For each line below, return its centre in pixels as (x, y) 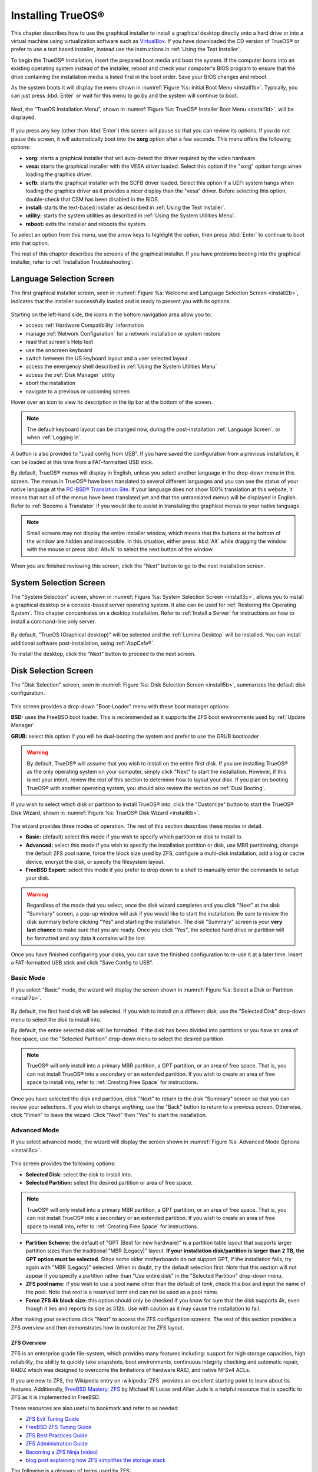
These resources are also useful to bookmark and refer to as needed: (95, 1408)
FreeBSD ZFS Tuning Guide (59, 1427)
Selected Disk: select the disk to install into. (79, 1174)
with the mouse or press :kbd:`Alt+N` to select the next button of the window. (120, 549)
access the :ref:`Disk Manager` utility (70, 374)
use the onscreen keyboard (59, 350)
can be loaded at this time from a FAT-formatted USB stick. (82, 462)
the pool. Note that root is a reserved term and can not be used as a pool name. (122, 1292)
